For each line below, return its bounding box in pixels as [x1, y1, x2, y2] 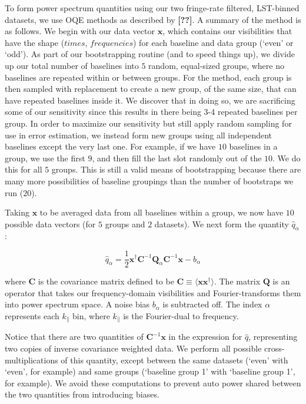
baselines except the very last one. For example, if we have [5, 140, 216, 153]
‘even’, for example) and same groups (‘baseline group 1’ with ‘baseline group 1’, [5, 365, 295, 377]
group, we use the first [5, 151, 85, 164]
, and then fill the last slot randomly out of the [92, 151, 262, 164]
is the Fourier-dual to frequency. [123, 309, 239, 322]
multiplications [5, 353, 58, 366]
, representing [248, 330, 298, 343]
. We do [272, 151, 301, 164]
